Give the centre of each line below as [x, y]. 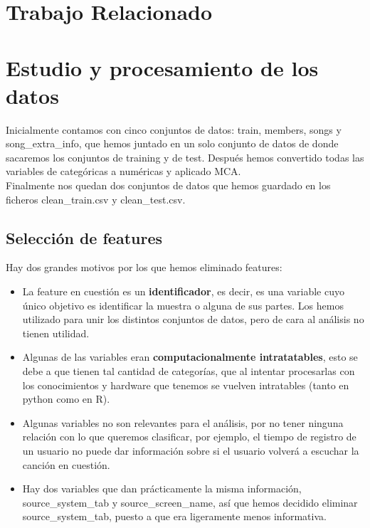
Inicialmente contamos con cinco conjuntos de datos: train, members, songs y [174, 129]
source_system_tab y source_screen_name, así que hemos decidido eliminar [190, 502]
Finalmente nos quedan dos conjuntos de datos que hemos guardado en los [168, 185]
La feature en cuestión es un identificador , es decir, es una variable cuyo [183, 291]
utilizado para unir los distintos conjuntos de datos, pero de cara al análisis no [193, 319]
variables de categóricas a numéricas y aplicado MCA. [123, 171]
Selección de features [84, 237]
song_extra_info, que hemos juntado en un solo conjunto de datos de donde [172, 143]
